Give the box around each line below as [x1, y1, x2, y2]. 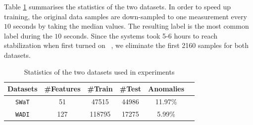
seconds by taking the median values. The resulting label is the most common [13, 21, 249, 31]
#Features [44, 83, 81, 94]
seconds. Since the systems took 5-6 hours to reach [64, 30, 218, 41]
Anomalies [148, 83, 185, 94]
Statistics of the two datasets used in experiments [24, 66, 175, 77]
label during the [4, 30, 52, 41]
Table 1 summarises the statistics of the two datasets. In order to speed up [4, 1, 231, 11]
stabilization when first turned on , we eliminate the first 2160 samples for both [4, 40, 249, 50]
